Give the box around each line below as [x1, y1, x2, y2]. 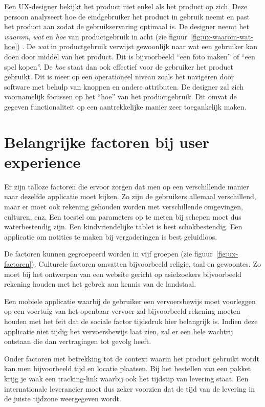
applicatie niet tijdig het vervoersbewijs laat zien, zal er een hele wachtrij [4, 326, 233, 336]
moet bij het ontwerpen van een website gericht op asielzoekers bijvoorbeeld [4, 268, 241, 279]
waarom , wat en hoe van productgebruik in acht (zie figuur [4, 31, 188, 41]
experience [4, 151, 81, 172]
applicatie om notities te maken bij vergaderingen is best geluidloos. [4, 231, 217, 242]
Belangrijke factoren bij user [4, 131, 209, 152]
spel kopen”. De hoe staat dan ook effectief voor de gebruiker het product [4, 61, 233, 72]
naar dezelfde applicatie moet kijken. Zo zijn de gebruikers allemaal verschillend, [4, 191, 256, 202]
